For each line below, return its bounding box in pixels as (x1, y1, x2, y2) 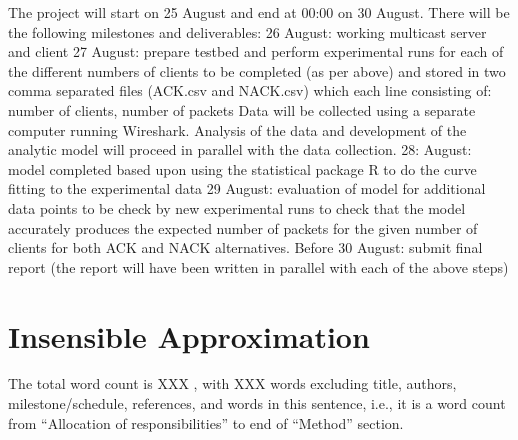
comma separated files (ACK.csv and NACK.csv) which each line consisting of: (8, 80, 492, 101)
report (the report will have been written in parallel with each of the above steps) (8, 256, 509, 277)
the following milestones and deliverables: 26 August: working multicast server (8, 21, 487, 42)
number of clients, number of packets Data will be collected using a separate (8, 99, 476, 120)
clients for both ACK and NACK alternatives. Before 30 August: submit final (8, 237, 483, 258)
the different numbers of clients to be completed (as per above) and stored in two (8, 60, 506, 81)
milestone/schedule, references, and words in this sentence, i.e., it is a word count (8, 393, 506, 414)
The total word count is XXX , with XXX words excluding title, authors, (8, 373, 457, 394)
